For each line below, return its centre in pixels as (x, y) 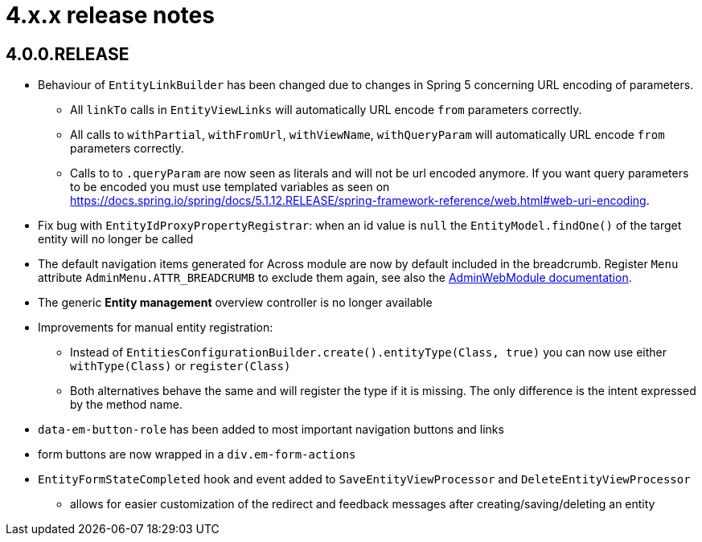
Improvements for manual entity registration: (156, 328)
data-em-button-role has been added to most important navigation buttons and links (271, 430)
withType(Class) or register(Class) (181, 366)
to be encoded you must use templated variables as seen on (230, 187)
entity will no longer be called (116, 239)
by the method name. (126, 405)
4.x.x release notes (110, 15)
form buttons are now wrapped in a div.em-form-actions (197, 454)
